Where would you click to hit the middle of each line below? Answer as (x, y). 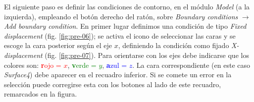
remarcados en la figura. (41, 94)
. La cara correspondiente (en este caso (191, 65)
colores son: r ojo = (33, 65)
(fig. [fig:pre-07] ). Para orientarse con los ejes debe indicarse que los (147, 55)
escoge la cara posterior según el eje (58, 45)
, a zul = (115, 65)
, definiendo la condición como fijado (174, 45)
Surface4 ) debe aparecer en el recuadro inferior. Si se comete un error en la (118, 75)
